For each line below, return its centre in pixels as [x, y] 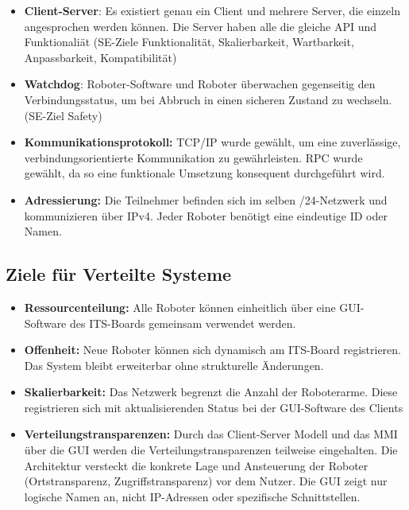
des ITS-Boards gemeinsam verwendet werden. [183, 323]
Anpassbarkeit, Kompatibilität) [100, 57]
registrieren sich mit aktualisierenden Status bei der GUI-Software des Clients [214, 407]
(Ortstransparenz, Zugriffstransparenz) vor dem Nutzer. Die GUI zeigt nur [206, 481]
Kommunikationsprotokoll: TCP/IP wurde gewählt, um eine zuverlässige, [212, 142]
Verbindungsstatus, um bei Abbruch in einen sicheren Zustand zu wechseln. [208, 99]
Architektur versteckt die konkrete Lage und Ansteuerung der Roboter [196, 465]
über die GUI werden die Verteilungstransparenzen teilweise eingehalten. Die [211, 450]
